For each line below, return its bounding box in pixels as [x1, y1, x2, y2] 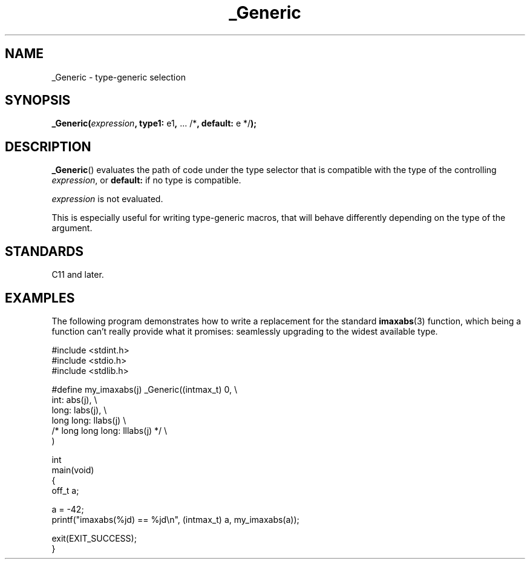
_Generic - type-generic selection [51, 71, 186, 82]
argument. [51, 223, 93, 234]
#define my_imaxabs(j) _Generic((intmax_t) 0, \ [51, 384, 237, 395]
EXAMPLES [5, 290, 75, 306]
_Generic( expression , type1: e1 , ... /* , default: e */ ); [51, 118, 257, 129]
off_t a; [51, 485, 79, 496]
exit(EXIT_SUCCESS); [51, 533, 137, 543]
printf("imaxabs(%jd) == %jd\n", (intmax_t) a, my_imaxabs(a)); [51, 514, 299, 525]
